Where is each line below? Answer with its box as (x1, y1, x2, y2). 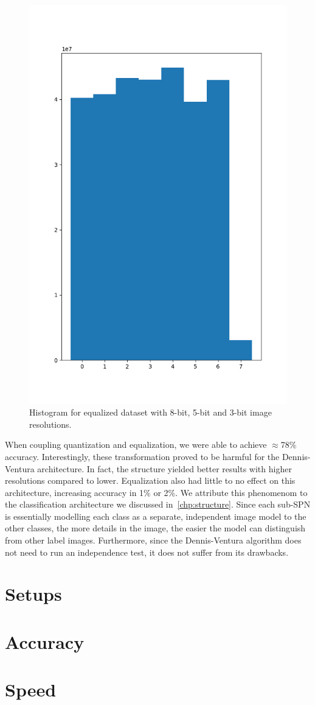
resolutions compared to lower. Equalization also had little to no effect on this (5, 474, 296, 487)
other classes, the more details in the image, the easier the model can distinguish (5, 522, 306, 534)
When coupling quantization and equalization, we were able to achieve (5, 438, 267, 451)
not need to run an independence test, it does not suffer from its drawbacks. (5, 545, 289, 558)
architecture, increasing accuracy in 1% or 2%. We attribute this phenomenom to (5, 486, 308, 498)
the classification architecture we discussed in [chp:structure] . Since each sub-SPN (5, 498, 311, 511)
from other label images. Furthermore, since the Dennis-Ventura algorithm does (5, 534, 302, 547)
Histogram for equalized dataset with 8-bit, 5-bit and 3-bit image (29, 406, 272, 419)
